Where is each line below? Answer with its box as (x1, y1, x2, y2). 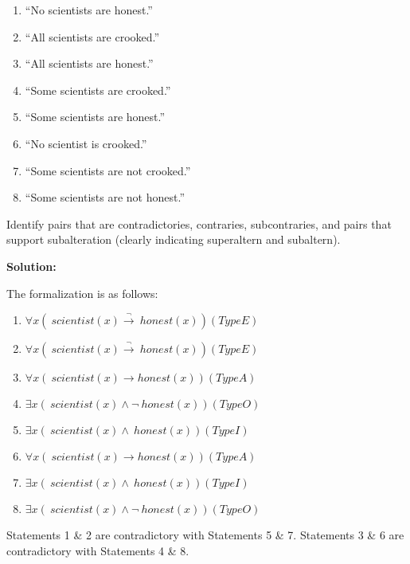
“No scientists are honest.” (25, 2, 153, 18)
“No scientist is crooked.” (25, 135, 147, 151)
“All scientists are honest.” (25, 55, 154, 72)
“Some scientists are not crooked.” (25, 162, 191, 178)
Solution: (6, 257, 57, 274)
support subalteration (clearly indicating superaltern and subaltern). (6, 231, 341, 248)
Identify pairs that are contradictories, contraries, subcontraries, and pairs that (6, 215, 392, 232)
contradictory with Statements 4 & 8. (6, 542, 189, 558)
